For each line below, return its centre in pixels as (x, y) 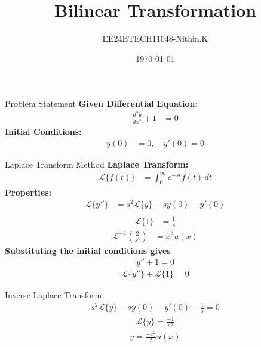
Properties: (28, 192)
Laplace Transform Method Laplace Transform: (97, 164)
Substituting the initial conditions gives (88, 250)
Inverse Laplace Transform (53, 295)
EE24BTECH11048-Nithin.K (155, 38)
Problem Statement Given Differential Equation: (101, 103)
